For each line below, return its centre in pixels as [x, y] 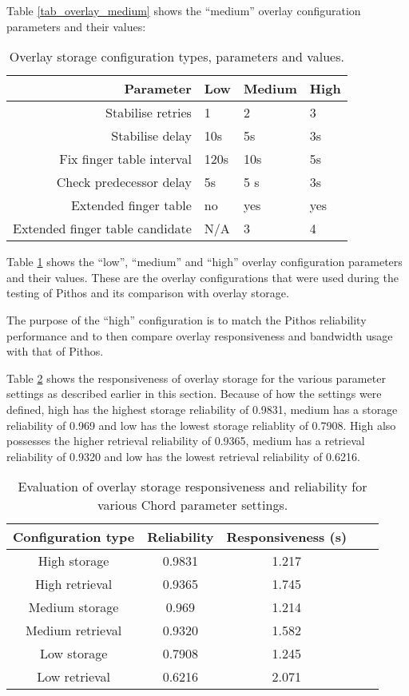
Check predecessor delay [124, 182]
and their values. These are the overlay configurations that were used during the [203, 277]
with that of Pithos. [55, 351]
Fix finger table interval [125, 159]
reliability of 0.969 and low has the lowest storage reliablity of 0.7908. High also [201, 425]
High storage [73, 561]
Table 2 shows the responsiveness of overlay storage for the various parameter [196, 378]
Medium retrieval [74, 630]
